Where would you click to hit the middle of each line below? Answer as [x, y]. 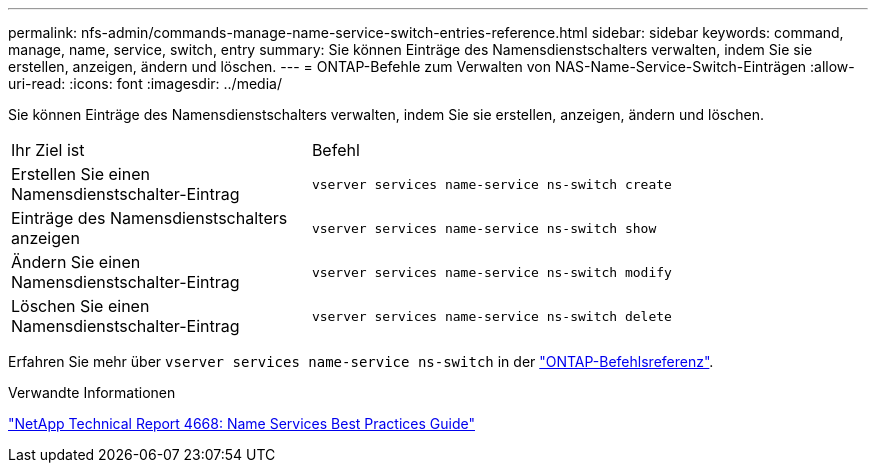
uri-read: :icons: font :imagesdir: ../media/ [145, 83]
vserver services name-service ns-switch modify [491, 272]
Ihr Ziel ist [48, 150]
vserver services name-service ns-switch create [491, 184]
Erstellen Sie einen [80, 174]
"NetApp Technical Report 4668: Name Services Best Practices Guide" [241, 423]
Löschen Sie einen [80, 306]
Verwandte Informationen [92, 392]
